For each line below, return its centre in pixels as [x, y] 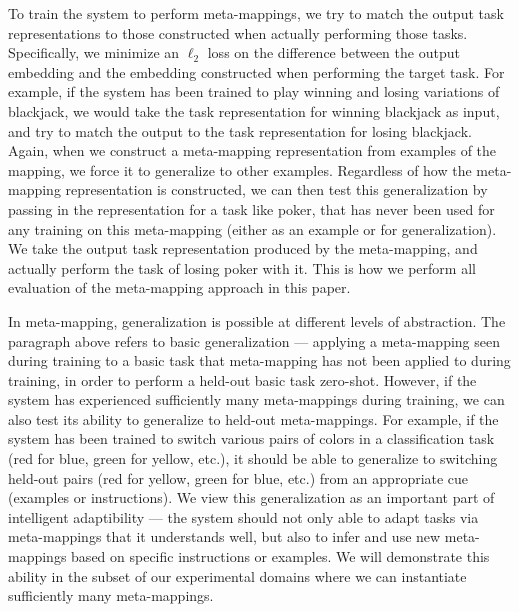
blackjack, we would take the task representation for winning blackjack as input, [254, 110]
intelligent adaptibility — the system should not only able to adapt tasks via [243, 516]
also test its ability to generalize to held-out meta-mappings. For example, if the [253, 418]
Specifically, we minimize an [94, 52]
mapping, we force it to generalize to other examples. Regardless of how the [240, 169]
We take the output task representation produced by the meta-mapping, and [243, 248]
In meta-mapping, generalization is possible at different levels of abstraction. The [257, 320]
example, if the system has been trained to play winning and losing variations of [254, 91]
